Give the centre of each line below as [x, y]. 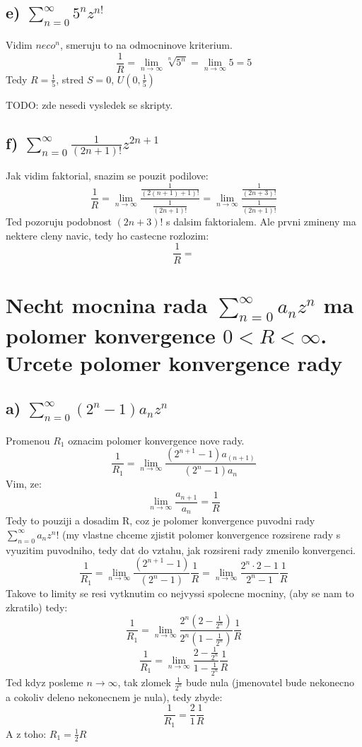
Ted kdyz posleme [45, 682]
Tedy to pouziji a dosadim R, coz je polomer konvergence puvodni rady [160, 520]
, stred [70, 79]
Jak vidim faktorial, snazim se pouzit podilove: [107, 176]
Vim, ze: [24, 484]
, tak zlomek [144, 682]
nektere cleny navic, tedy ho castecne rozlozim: [107, 235]
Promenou [28, 440]
